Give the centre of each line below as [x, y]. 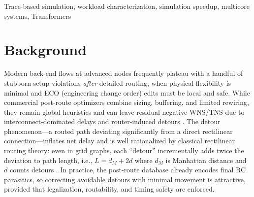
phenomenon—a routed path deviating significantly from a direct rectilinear [118, 131]
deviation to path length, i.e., [48, 160]
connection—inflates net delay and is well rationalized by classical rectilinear [120, 141]
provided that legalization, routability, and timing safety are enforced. [109, 189]
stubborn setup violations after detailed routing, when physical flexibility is [118, 82]
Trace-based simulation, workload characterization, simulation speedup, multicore [127, 6]
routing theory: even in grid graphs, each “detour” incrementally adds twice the [124, 150]
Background [46, 49]
